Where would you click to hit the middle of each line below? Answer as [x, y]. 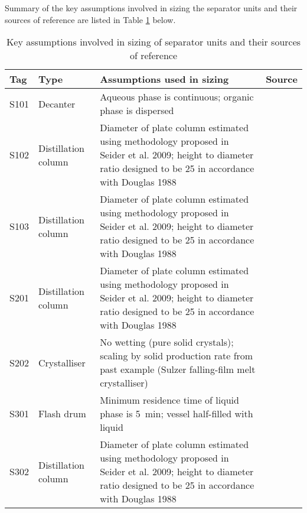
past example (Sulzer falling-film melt [178, 369]
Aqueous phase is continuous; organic [177, 97]
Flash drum [62, 414]
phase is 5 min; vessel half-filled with [177, 414]
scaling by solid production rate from [177, 356]
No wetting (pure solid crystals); [167, 342]
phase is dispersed [137, 111]
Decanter [57, 103]
